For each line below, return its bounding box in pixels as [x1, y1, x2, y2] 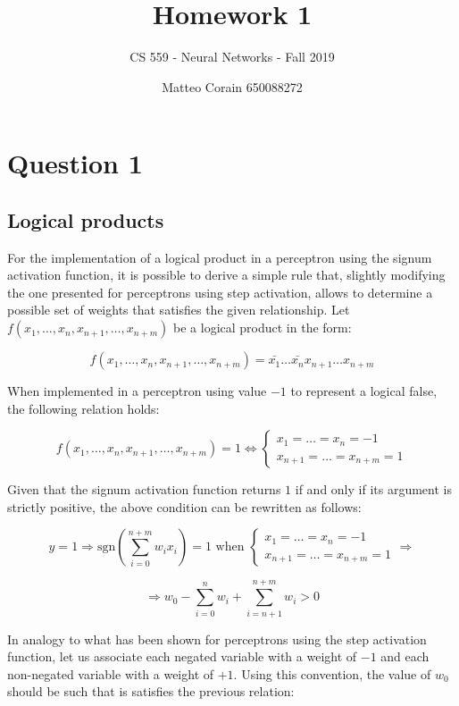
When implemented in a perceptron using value [7, 382, 267, 400]
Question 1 [7, 145, 143, 181]
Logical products [7, 206, 164, 233]
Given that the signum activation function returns [7, 480, 281, 499]
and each [380, 647, 430, 666]
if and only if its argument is [295, 480, 452, 499]
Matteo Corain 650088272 [162, 77, 303, 96]
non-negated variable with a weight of [7, 664, 214, 683]
